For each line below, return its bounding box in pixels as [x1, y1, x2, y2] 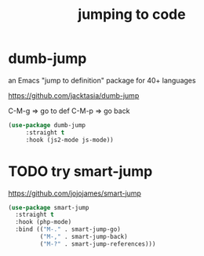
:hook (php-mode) [15, 218, 72, 226]
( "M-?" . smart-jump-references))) [39, 240, 156, 248]
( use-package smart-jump [8, 203, 89, 211]
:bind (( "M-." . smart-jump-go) [15, 225, 122, 233]
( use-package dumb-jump [8, 121, 86, 129]
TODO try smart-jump [8, 163, 153, 180]
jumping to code [78, 5, 186, 24]
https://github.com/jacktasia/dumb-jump [8, 90, 140, 100]
